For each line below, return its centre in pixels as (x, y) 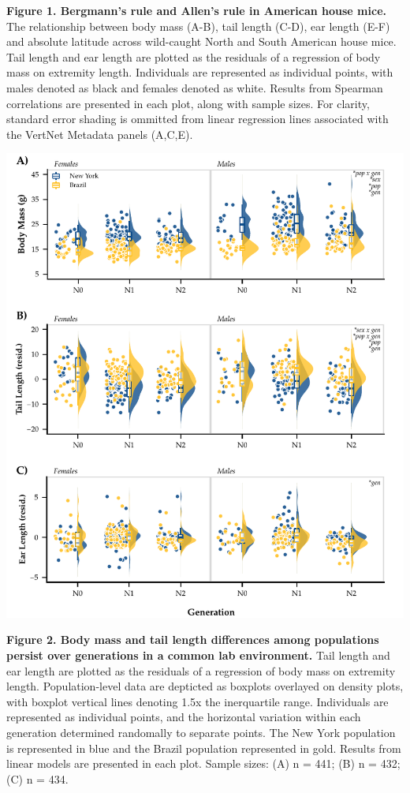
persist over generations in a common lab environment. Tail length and (198, 655)
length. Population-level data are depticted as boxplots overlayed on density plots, (205, 686)
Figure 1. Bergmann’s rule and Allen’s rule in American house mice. (196, 10)
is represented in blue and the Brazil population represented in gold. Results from (204, 748)
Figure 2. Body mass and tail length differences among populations (193, 640)
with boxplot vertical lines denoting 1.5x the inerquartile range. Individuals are (198, 701)
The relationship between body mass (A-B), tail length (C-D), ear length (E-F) (198, 26)
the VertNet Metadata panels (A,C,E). (100, 134)
